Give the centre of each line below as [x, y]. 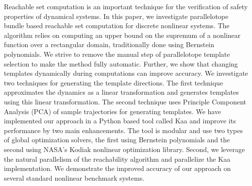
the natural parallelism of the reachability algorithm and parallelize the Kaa [117, 159]
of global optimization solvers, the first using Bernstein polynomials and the [117, 140]
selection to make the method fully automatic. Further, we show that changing [121, 63]
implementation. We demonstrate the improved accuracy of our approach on [118, 168]
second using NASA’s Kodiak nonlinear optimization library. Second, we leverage [125, 149]
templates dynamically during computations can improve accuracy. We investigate [126, 73]
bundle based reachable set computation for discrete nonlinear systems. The [117, 25]
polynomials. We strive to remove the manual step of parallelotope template [117, 54]
